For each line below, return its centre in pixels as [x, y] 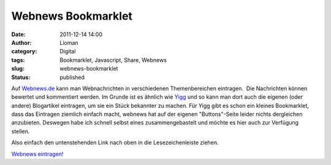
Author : [21, 42]
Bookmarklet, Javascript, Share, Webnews [113, 60]
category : [24, 52]
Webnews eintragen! [37, 154]
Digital [68, 52]
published [72, 77]
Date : [18, 34]
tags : [18, 60]
